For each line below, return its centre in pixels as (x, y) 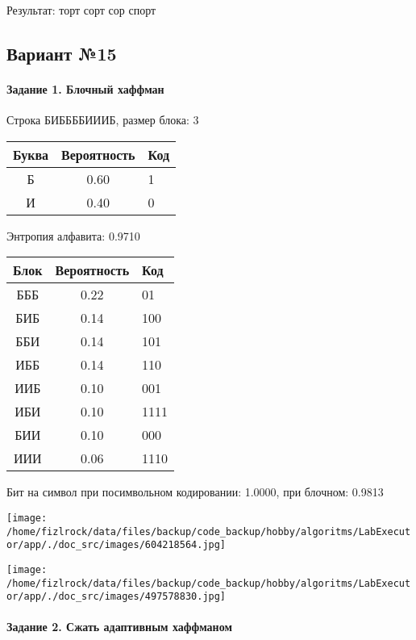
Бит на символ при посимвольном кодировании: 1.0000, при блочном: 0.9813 (195, 492)
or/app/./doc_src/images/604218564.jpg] (116, 545)
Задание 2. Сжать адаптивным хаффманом (119, 627)
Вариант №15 (62, 53)
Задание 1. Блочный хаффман (85, 88)
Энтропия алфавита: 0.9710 (73, 235)
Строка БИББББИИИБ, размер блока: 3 (103, 120)
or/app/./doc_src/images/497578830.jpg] (116, 597)
